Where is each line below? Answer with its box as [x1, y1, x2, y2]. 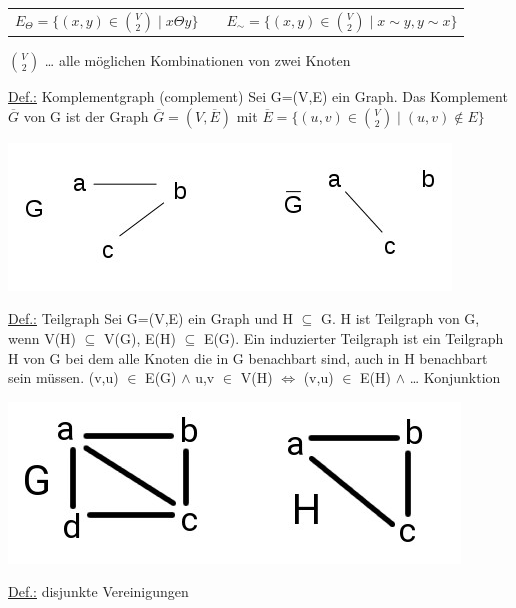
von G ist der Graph [23, 105, 149, 126]
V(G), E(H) [104, 328, 176, 349]
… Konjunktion [409, 367, 501, 388]
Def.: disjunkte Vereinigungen [8, 581, 189, 602]
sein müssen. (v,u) [8, 367, 119, 388]
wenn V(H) [8, 328, 77, 349]
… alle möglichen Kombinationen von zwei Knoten [44, 50, 351, 71]
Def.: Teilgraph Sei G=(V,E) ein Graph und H [8, 308, 294, 329]
